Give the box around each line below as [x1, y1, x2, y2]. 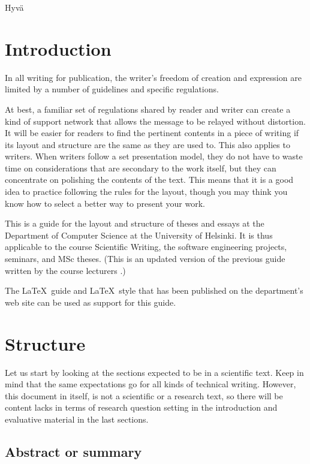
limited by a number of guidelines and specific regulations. [5, 83, 219, 95]
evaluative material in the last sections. [5, 412, 149, 425]
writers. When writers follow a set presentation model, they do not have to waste [5, 150, 303, 162]
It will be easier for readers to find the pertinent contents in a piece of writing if [5, 126, 299, 139]
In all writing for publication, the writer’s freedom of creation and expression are [5, 71, 302, 83]
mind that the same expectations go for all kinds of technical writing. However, [5, 378, 296, 390]
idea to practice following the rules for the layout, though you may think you [5, 185, 288, 198]
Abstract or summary [5, 442, 142, 460]
